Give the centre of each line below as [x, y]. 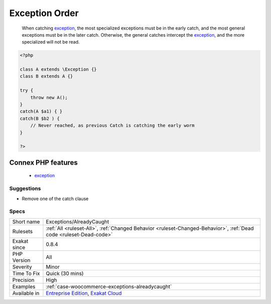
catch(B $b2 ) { [40, 118]
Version [21, 260]
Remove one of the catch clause [55, 199]
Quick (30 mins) [65, 273]
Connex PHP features [43, 162]
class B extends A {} [46, 76]
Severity [22, 267]
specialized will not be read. [51, 42]
